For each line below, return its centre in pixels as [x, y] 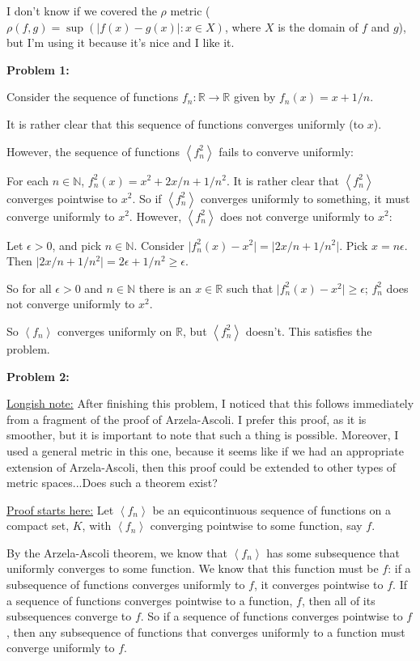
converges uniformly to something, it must [305, 198]
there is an [165, 288]
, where [243, 26]
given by [255, 97]
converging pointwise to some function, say [256, 525]
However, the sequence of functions [93, 151]
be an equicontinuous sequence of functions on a [272, 509]
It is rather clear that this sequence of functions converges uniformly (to [185, 123]
